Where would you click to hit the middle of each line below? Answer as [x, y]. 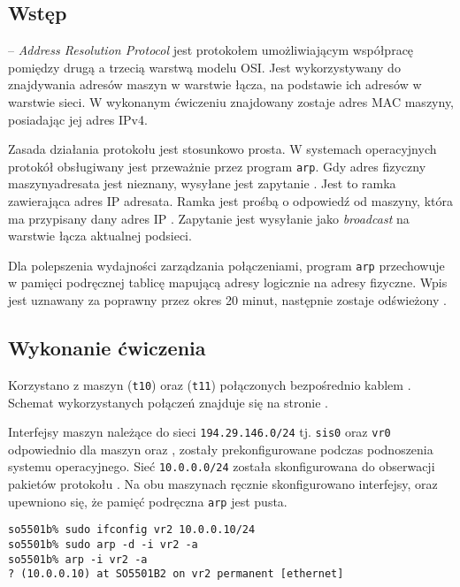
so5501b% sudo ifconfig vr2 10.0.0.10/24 [132, 530]
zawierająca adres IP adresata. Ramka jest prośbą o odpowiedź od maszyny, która [231, 201]
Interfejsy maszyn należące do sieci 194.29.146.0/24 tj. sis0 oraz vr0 [199, 432]
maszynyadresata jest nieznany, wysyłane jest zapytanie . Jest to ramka [202, 183]
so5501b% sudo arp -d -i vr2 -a [103, 544]
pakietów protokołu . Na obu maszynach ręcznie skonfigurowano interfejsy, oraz [223, 484]
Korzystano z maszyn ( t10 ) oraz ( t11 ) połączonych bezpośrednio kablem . [210, 384]
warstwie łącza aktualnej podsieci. [100, 236]
